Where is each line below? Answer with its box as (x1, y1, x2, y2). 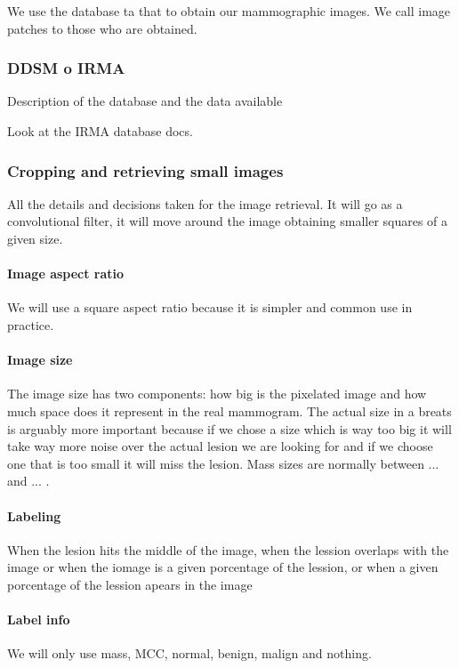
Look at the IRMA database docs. (7, 122, 193, 140)
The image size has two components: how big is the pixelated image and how (7, 384, 427, 403)
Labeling (7, 506, 61, 525)
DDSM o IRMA (7, 57, 125, 79)
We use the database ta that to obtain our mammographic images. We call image (7, 2, 451, 20)
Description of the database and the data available (7, 92, 283, 110)
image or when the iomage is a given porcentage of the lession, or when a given (7, 558, 439, 576)
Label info (7, 610, 70, 629)
